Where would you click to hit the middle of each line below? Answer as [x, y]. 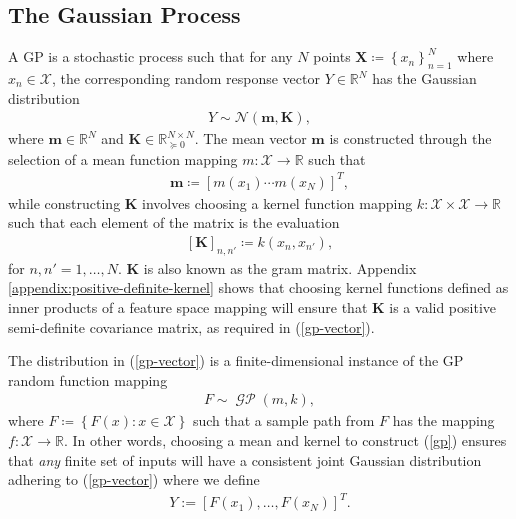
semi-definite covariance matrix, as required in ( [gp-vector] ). [191, 326]
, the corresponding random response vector [185, 78]
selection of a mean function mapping [123, 158]
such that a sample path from [283, 420]
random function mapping [88, 379]
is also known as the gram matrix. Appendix [280, 267]
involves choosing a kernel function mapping [277, 202]
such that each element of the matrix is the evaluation [174, 222]
